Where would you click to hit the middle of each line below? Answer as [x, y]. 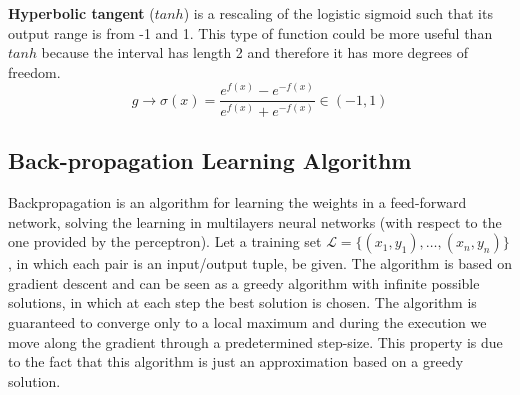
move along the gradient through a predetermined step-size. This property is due [255, 341]
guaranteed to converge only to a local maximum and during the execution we [247, 321]
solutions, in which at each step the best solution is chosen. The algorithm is [242, 302]
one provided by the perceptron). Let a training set [165, 241]
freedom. [34, 71]
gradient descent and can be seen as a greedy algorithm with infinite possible [244, 282]
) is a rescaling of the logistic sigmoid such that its [338, 13]
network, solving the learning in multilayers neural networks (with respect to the [255, 221]
